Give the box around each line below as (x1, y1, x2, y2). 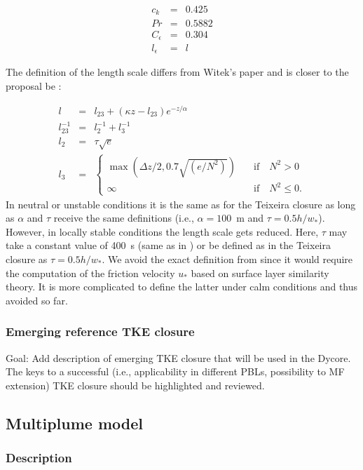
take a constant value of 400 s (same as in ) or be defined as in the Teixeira (6, 238, 331, 253)
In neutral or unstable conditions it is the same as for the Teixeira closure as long (6, 196, 356, 211)
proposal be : (6, 79, 62, 93)
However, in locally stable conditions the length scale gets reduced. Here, (6, 224, 319, 239)
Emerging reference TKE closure (6, 323, 195, 340)
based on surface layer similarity (191, 265, 329, 280)
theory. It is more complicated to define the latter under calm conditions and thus (6, 279, 358, 294)
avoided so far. (6, 293, 68, 307)
